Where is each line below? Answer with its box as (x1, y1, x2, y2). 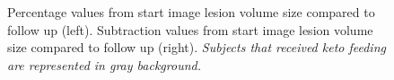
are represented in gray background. (7, 55, 201, 74)
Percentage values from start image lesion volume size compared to (7, 3, 375, 21)
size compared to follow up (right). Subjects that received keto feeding (7, 38, 386, 57)
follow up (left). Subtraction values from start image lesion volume (7, 20, 373, 39)
